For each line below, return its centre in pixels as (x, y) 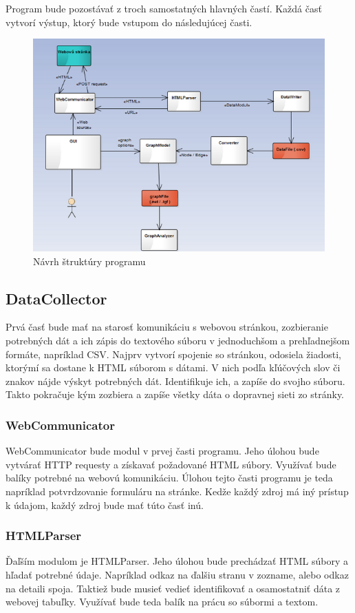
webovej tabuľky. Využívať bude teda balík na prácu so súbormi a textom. (162, 602)
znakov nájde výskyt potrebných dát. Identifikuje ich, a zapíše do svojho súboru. (175, 381)
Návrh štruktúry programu (89, 261)
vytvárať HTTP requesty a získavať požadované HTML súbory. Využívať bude (171, 464)
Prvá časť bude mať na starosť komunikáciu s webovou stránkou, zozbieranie (167, 327)
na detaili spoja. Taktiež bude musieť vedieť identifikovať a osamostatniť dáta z (173, 588)
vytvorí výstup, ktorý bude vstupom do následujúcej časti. (129, 22)
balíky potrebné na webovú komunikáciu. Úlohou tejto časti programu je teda (169, 478)
